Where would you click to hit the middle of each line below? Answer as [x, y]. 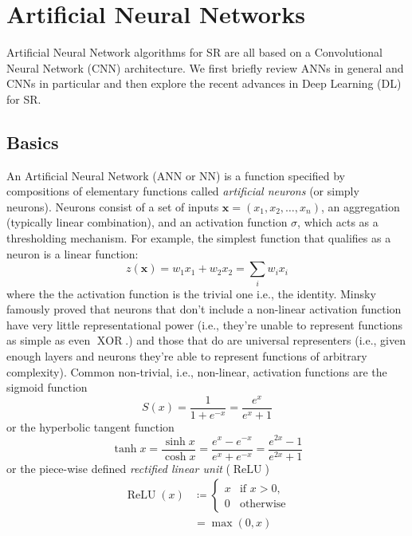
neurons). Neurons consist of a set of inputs [113, 206]
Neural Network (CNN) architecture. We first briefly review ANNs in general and [205, 67]
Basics [33, 142]
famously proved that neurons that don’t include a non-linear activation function [204, 309]
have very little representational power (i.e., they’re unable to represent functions [205, 324]
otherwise [263, 504]
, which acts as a [338, 222]
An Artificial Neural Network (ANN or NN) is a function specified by [176, 175]
